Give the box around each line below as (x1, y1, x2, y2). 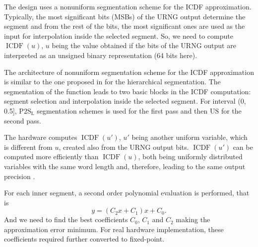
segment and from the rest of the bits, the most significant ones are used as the (4, 21, 245, 31)
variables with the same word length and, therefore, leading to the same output (4, 161, 246, 171)
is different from (4, 141, 53, 152)
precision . (4, 171, 35, 181)
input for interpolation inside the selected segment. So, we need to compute (4, 30, 233, 41)
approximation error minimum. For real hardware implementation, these (4, 224, 224, 234)
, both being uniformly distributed (138, 151, 243, 162)
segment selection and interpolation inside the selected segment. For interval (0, (4, 96, 246, 106)
